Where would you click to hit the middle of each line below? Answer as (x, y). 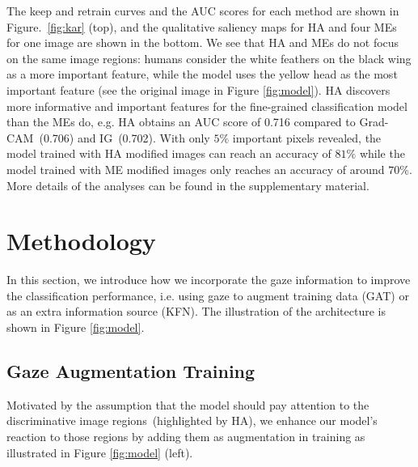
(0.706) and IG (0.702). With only (125, 137)
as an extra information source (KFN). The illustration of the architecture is (196, 311)
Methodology (81, 241)
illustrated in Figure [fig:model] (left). (100, 452)
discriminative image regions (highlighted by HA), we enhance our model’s (192, 420)
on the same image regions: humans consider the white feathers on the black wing (209, 58)
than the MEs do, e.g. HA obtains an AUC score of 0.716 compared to (181, 122)
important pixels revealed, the (307, 137)
